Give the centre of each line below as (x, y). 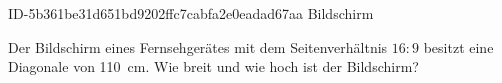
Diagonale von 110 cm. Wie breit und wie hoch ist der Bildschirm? (213, 66)
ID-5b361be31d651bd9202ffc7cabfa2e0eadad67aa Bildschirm (191, 13)
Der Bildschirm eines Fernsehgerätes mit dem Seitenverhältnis (198, 46)
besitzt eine (458, 46)
